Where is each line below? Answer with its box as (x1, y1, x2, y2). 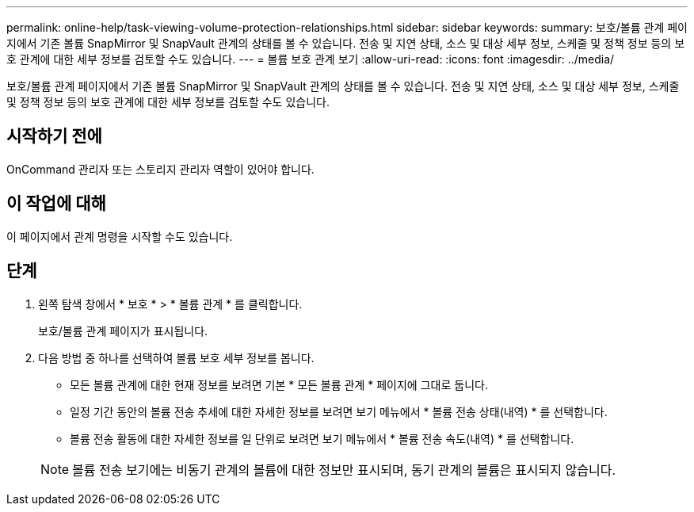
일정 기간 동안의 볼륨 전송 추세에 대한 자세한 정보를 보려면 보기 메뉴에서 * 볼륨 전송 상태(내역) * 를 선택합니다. (70, 404, 608, 418)
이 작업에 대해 (6, 193, 106, 214)
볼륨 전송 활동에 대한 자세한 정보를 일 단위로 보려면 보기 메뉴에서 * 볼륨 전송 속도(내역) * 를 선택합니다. (70, 431, 574, 445)
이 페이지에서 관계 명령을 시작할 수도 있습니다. (6, 229, 233, 243)
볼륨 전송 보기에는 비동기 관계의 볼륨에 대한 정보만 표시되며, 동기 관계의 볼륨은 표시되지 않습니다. (72, 461, 616, 478)
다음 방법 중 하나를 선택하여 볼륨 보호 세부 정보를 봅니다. (38, 350, 315, 365)
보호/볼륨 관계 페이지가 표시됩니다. (38, 323, 208, 338)
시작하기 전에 (6, 126, 102, 147)
